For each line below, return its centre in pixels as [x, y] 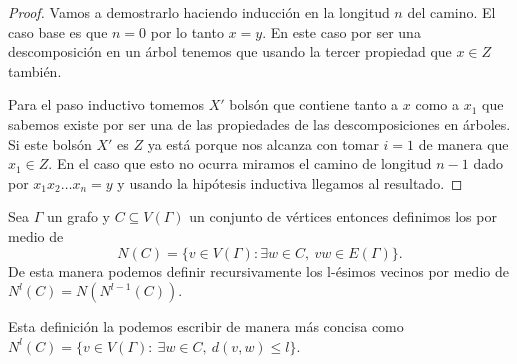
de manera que [463, 143]
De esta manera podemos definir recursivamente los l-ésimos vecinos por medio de [258, 270]
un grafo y [78, 216]
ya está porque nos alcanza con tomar [263, 143]
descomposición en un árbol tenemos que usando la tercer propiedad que [230, 51]
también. [35, 70]
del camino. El [451, 12]
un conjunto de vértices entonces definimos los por [343, 216]
